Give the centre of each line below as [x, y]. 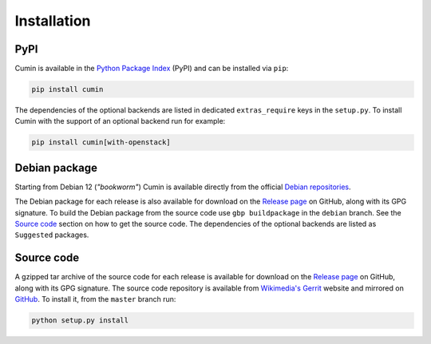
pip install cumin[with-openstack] [101, 142]
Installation [53, 21]
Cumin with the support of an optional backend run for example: [120, 121]
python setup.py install [80, 320]
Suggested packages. [52, 235]
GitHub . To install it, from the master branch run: [95, 299]
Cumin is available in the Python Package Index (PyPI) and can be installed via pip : [152, 69]
